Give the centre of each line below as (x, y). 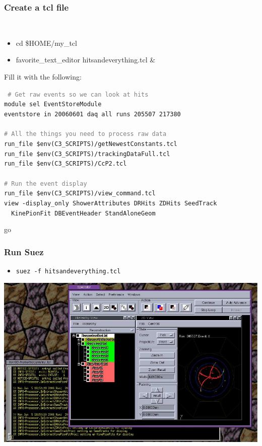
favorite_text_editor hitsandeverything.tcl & (86, 60)
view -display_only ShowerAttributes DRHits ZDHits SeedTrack (111, 203)
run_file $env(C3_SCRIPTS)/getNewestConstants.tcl (91, 144)
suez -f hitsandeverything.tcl (68, 271)
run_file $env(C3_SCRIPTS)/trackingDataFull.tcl (87, 154)
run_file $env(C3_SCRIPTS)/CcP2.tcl (65, 164)
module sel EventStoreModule (53, 104)
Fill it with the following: (43, 77)
